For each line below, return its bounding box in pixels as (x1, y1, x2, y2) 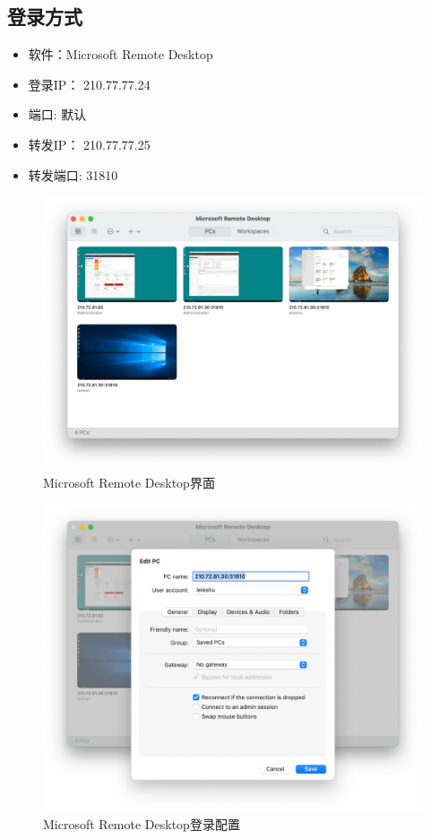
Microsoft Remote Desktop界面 (43, 473, 215, 492)
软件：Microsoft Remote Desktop (28, 45, 213, 64)
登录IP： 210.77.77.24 (28, 74, 150, 93)
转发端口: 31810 (28, 165, 118, 184)
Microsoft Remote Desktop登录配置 (43, 815, 240, 834)
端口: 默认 (28, 105, 87, 124)
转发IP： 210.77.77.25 (28, 134, 150, 153)
